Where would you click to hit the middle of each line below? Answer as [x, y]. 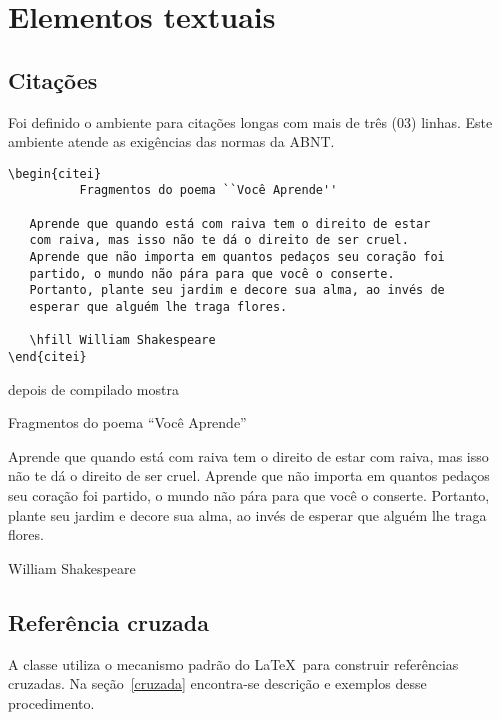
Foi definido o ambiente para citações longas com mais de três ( [203, 121]
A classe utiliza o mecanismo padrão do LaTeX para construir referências [233, 663]
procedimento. [51, 702]
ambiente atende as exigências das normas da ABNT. [171, 141]
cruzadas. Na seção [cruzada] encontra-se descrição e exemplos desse [217, 683]
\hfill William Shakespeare [122, 340]
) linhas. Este [452, 121]
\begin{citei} [55, 173]
